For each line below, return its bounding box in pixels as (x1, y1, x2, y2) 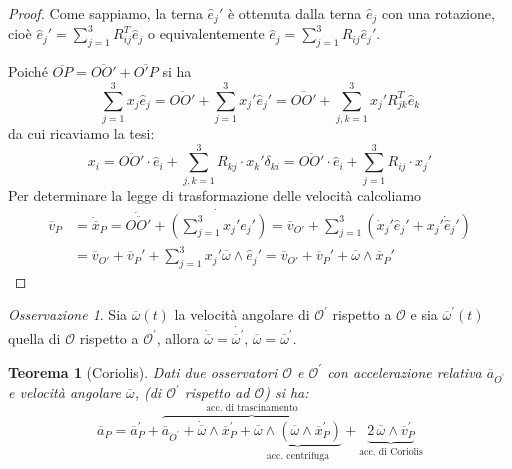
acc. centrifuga (266, 450, 330, 461)
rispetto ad (184, 382, 250, 403)
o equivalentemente (147, 23, 265, 44)
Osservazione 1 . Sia (8, 304, 128, 325)
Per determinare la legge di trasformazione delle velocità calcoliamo (8, 184, 422, 205)
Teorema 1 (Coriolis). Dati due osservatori (8, 361, 278, 382)
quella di (8, 327, 61, 348)
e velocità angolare (8, 382, 121, 403)
